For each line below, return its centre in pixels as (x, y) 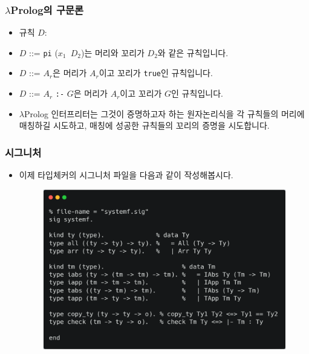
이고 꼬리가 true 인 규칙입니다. (156, 73)
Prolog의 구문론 (47, 9)
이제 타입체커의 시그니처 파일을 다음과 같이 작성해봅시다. (126, 175)
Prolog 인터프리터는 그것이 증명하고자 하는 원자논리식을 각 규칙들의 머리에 (164, 113)
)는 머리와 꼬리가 (112, 52)
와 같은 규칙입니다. (193, 52)
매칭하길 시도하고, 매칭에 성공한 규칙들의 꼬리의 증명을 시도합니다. (144, 125)
